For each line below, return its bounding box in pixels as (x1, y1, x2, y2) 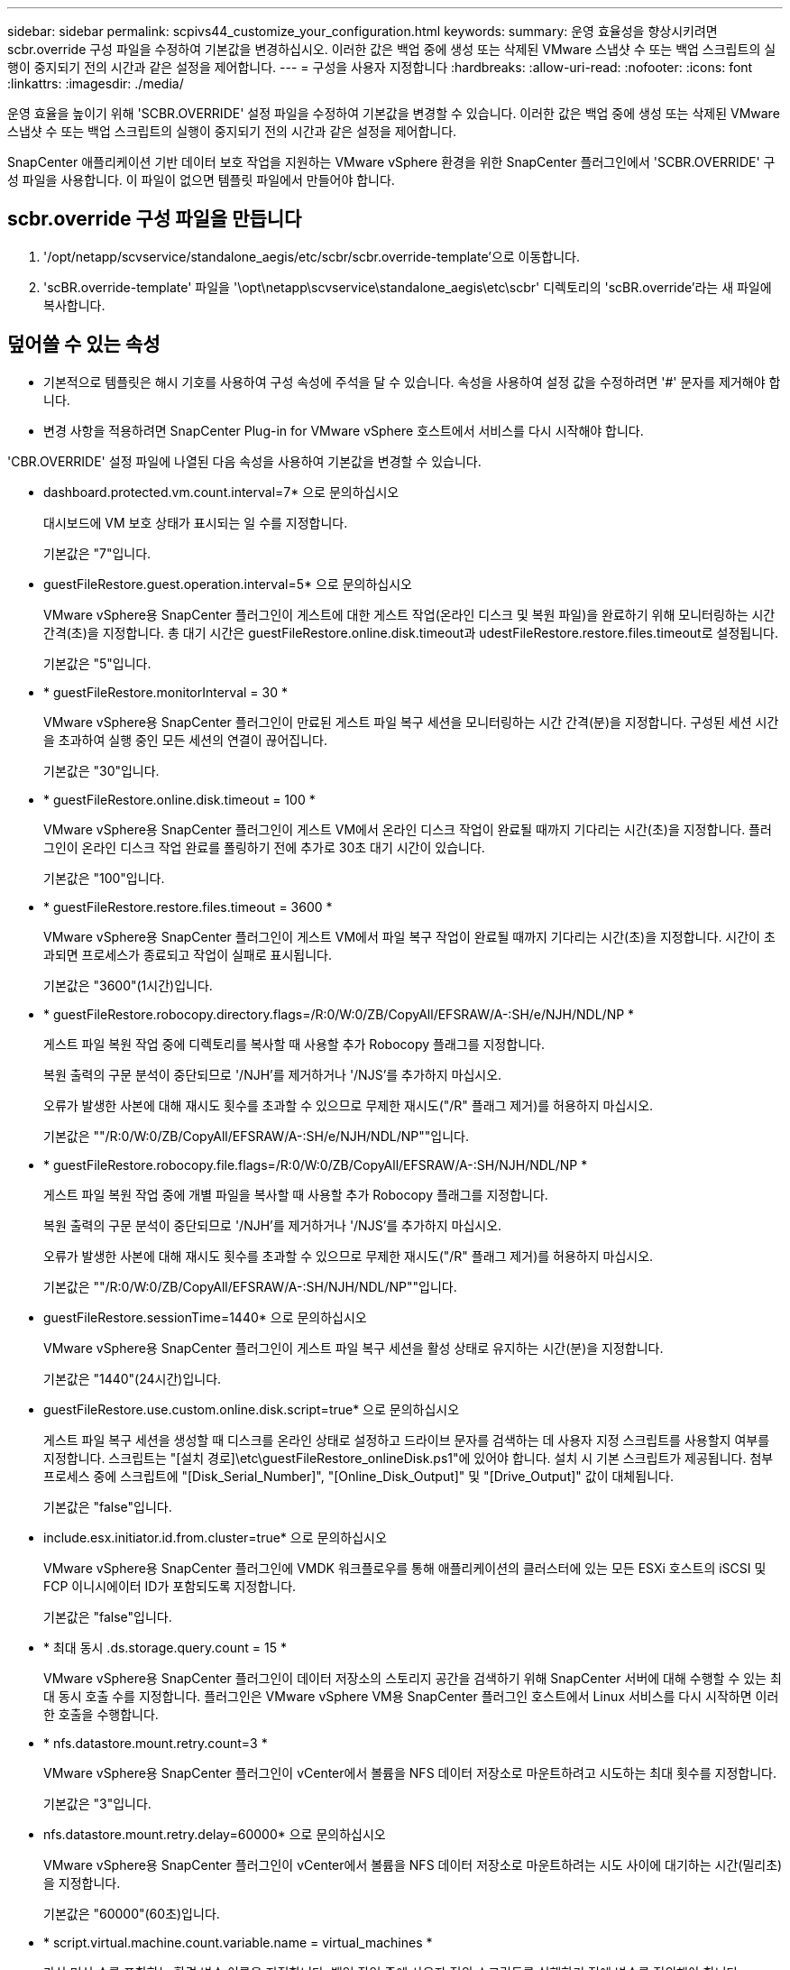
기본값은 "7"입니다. (43, 545, 152, 561)
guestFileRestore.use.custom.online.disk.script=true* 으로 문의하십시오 (43, 1401, 460, 1417)
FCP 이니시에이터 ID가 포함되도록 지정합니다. (43, 1578, 297, 1594)
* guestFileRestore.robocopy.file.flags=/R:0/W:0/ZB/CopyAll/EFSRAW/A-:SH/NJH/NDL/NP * (43, 1156, 588, 1173)
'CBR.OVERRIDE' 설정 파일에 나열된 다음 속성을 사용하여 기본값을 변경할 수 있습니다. (7, 453, 482, 469)
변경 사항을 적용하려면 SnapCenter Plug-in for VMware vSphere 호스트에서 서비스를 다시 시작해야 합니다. (43, 422, 644, 438)
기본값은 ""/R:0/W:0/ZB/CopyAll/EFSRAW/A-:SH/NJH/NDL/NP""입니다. (43, 1278, 457, 1294)
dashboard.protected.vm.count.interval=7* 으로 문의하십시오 (43, 483, 400, 500)
